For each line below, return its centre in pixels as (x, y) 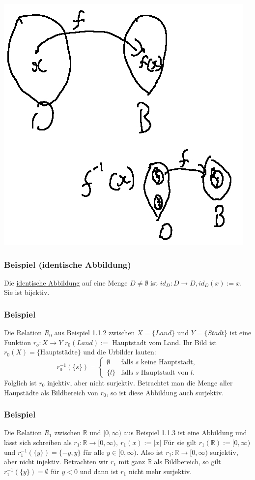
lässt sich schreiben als (38, 442)
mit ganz (132, 462)
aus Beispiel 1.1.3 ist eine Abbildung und (185, 432)
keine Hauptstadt (167, 363)
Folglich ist (20, 383)
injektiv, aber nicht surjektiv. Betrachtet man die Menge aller (140, 383)
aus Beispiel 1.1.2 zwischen (95, 333)
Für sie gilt (180, 442)
